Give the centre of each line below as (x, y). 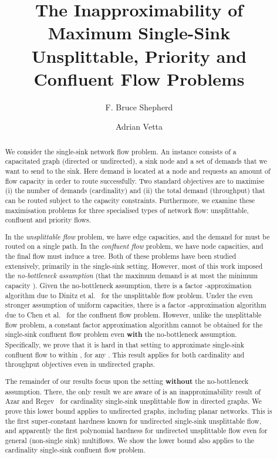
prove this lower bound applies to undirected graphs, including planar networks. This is (138, 411)
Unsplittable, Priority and (139, 55)
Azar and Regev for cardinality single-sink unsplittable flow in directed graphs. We (133, 401)
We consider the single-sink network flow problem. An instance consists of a (121, 151)
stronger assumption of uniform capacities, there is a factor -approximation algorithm (136, 305)
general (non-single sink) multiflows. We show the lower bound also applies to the (130, 440)
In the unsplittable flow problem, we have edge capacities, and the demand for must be (137, 236)
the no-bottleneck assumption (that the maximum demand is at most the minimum (131, 276)
